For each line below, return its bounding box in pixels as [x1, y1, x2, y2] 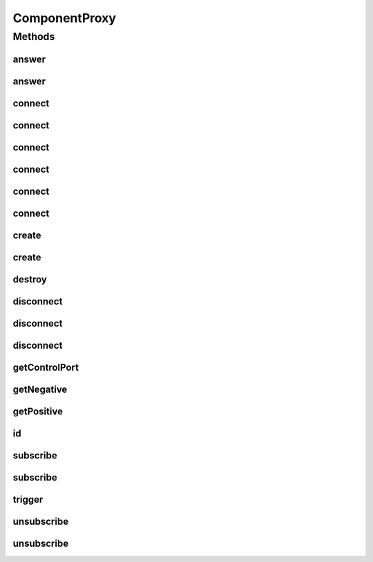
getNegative [12, 383, 68, 395]
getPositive [12, 405, 64, 417]
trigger [12, 494, 44, 505]
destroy [12, 273, 48, 285]
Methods [12, 30, 55, 43]
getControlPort [12, 361, 79, 373]
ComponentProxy [12, 10, 117, 26]
